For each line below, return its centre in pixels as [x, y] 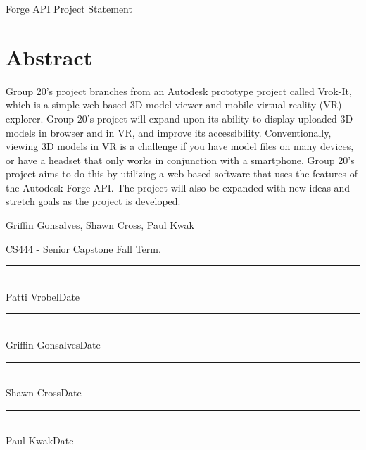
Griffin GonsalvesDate [53, 345]
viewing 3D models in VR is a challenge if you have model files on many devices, [180, 146]
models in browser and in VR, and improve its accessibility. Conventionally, [169, 132]
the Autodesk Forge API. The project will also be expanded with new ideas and [178, 187]
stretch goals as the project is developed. [93, 201]
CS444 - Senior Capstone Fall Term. [83, 248]
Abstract [49, 57]
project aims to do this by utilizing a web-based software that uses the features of [182, 174]
